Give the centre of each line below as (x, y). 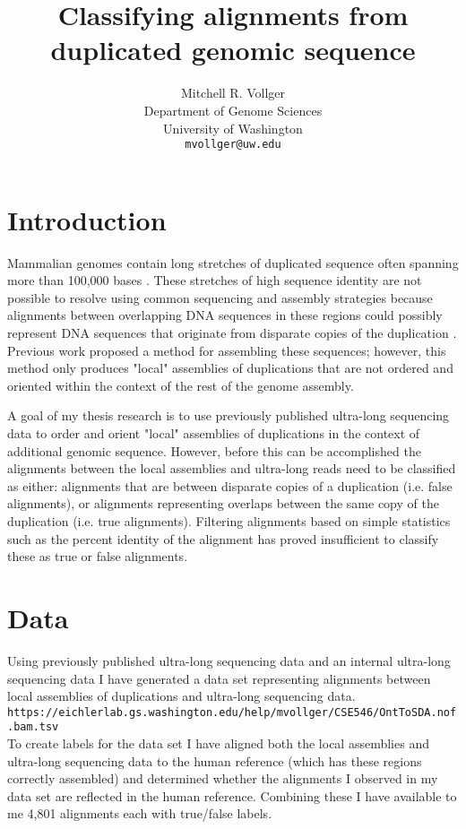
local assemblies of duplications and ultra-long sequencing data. (181, 696)
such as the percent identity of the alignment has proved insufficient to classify (223, 538)
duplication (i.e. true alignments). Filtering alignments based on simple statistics (229, 521)
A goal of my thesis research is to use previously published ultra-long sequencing (229, 415)
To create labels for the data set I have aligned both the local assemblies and (218, 743)
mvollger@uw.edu (233, 145)
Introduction (87, 219)
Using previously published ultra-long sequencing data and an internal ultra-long (229, 660)
